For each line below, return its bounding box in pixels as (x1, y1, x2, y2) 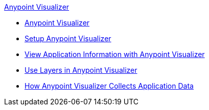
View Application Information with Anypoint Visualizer (25, 50, 205, 59)
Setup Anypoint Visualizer (25, 34, 111, 43)
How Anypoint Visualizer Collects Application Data (25, 81, 194, 90)
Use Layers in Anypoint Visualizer (25, 66, 137, 74)
